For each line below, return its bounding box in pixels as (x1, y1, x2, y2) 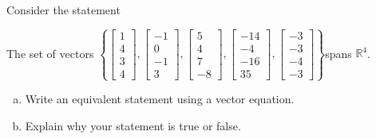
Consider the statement (6, 2, 121, 17)
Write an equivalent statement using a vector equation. (25, 91, 295, 107)
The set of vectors (6, 44, 94, 61)
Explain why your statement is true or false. (25, 117, 241, 133)
